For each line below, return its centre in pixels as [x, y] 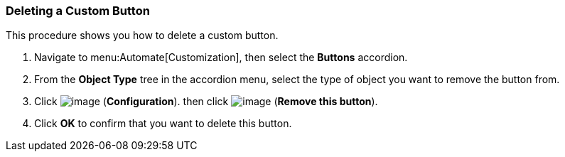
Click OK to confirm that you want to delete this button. [163, 124]
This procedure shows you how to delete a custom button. [142, 36]
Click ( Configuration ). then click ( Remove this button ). [206, 102]
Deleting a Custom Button [78, 11]
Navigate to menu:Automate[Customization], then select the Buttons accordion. [221, 58]
